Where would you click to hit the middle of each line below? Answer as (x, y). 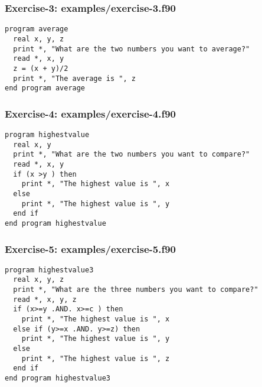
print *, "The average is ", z (74, 78)
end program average (45, 88)
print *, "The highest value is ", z (96, 358)
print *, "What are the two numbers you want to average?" (132, 49)
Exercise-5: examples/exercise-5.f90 (90, 248)
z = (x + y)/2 (41, 68)
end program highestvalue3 (58, 378)
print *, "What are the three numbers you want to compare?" (136, 290)
